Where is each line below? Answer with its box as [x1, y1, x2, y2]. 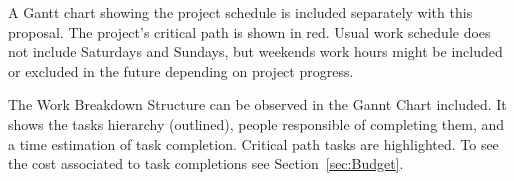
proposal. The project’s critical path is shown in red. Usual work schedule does [8, 21, 491, 42]
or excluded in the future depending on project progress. [8, 60, 354, 81]
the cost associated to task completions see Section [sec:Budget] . [8, 153, 404, 174]
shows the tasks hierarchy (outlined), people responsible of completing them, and [8, 113, 505, 134]
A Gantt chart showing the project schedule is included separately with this [8, 2, 473, 22]
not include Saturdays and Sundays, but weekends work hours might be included [8, 41, 503, 62]
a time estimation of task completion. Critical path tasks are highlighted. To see [8, 133, 499, 154]
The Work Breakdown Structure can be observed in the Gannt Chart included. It [8, 94, 507, 115]
